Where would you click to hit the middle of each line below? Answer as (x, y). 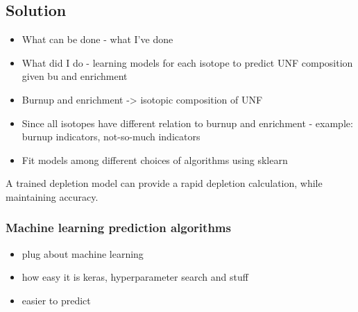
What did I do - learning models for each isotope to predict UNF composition (187, 62)
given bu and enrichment (75, 76)
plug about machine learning (83, 253)
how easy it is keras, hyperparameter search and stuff (135, 277)
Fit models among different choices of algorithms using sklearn (155, 159)
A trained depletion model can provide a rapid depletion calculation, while (164, 183)
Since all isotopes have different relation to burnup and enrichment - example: (187, 123)
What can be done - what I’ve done (97, 39)
